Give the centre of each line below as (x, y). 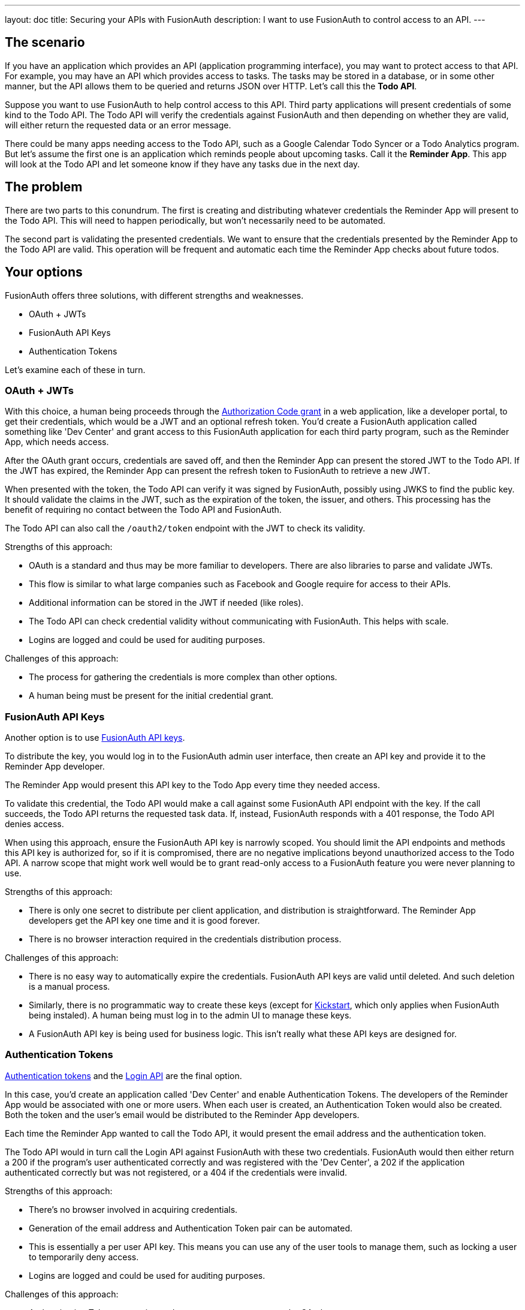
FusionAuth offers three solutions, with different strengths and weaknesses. (154, 295)
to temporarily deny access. (84, 1257)
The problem (44, 187)
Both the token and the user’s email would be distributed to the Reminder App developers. (182, 1114)
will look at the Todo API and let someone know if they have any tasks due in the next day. (182, 164)
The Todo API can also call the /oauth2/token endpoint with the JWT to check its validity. (185, 528)
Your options (44, 272)
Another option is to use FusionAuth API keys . (95, 738)
